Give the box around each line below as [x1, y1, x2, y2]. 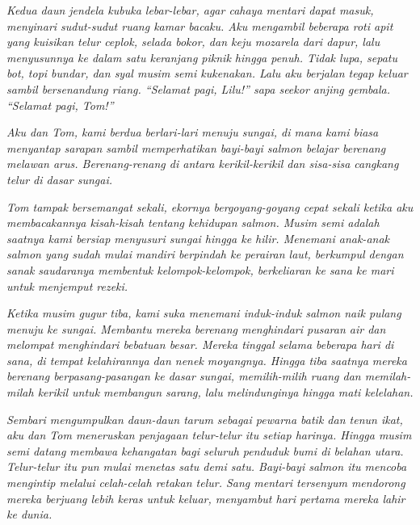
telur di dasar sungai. [6, 170, 112, 187]
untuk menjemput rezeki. [6, 277, 128, 294]
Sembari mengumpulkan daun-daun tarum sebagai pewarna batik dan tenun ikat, [6, 410, 403, 427]
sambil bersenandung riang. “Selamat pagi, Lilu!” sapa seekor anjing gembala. [6, 80, 391, 97]
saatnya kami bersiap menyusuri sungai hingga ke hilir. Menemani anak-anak [6, 229, 389, 246]
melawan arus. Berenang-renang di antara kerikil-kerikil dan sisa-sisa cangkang [6, 155, 399, 172]
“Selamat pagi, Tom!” [6, 96, 114, 113]
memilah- [364, 367, 411, 384]
